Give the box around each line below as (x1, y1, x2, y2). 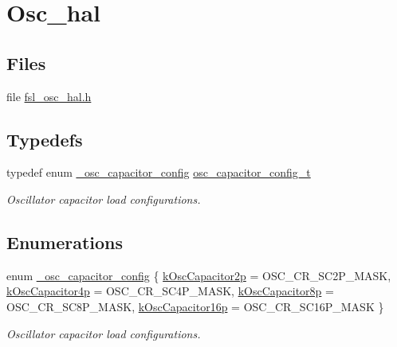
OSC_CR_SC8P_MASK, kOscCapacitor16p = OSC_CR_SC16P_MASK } (6, 298, 384, 314)
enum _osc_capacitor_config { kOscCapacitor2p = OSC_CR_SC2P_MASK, (6, 267, 391, 283)
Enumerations (6, 229, 124, 254)
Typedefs (6, 127, 83, 151)
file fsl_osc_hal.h (6, 88, 92, 104)
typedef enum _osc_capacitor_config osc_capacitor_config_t (6, 164, 311, 181)
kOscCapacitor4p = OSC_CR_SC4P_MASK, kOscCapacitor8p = (6, 283, 334, 299)
